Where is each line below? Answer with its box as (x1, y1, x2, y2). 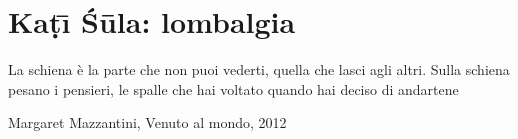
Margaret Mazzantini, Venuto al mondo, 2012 (8, 112, 287, 133)
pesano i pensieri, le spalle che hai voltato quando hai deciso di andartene (8, 78, 459, 99)
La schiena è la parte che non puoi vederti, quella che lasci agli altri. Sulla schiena (8, 59, 510, 80)
